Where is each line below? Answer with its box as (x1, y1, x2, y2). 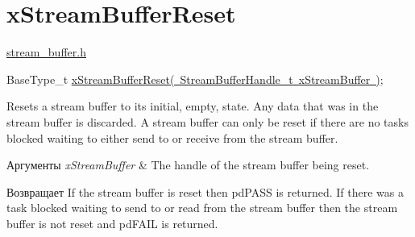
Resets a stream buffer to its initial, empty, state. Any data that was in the (6, 98, 379, 114)
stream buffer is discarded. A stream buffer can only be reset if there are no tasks (6, 113, 409, 130)
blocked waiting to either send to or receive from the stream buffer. (6, 129, 338, 146)
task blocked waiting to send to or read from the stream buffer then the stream (6, 199, 398, 216)
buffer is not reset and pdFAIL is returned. (6, 214, 218, 231)
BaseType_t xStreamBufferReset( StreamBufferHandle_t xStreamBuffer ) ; (6, 70, 384, 87)
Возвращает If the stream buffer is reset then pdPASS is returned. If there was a (6, 183, 404, 200)
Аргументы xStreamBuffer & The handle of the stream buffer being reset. (6, 156, 370, 173)
